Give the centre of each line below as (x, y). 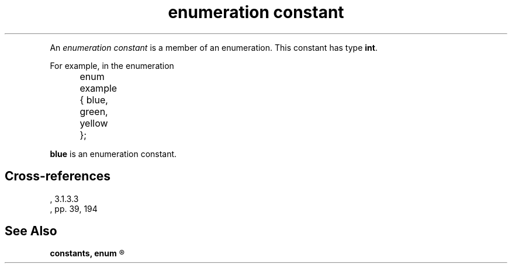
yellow (94, 123)
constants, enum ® (87, 253)
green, (94, 111)
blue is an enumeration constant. (113, 154)
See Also (31, 231)
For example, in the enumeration (112, 65)
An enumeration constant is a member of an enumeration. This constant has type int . (214, 47)
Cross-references (58, 176)
